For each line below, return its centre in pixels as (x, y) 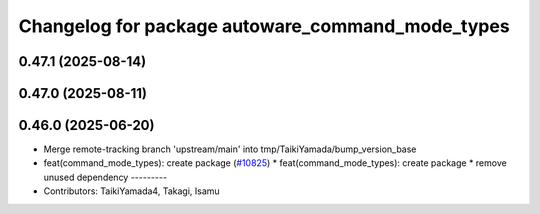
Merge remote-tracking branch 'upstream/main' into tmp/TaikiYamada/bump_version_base (230, 149)
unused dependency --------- (105, 177)
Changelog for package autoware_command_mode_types (264, 26)
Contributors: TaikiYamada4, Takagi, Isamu (131, 191)
